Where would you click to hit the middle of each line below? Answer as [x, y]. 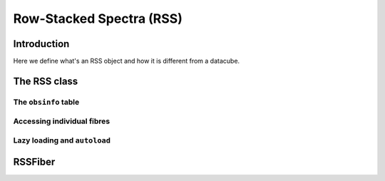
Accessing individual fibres [62, 121]
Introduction [41, 44]
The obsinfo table [46, 102]
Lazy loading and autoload [62, 140]
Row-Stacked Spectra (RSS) [98, 19]
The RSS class [46, 81]
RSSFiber [34, 161]
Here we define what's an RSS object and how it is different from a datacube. [127, 61]
